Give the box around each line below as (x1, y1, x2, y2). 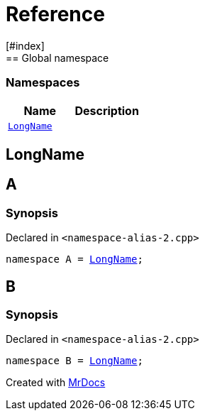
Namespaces (6, 75, 80, 90)
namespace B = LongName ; (6, 355, 143, 367)
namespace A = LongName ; (6, 253, 143, 266)
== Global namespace (6, 51, 109, 64)
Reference (6, 2, 105, 26)
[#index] (6, 39, 45, 52)
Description (74, 103, 139, 118)
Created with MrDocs (6, 376, 106, 389)
